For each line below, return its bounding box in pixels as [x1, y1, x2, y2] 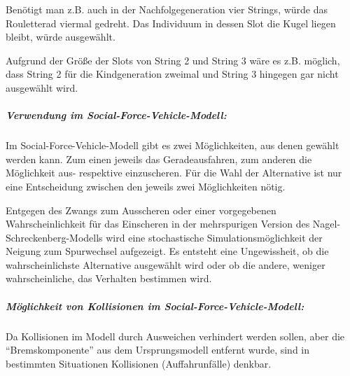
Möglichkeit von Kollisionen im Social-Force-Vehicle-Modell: [6, 298, 304, 313]
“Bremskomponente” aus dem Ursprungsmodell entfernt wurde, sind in [6, 342, 309, 357]
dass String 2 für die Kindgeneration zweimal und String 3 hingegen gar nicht [6, 67, 339, 81]
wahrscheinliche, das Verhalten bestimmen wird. [6, 271, 212, 286]
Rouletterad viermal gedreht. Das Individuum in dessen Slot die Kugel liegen [6, 15, 336, 30]
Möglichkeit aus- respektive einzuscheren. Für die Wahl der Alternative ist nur [6, 165, 342, 180]
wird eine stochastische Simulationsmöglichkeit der [106, 230, 323, 244]
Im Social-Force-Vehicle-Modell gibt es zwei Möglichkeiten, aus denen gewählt [6, 138, 339, 153]
